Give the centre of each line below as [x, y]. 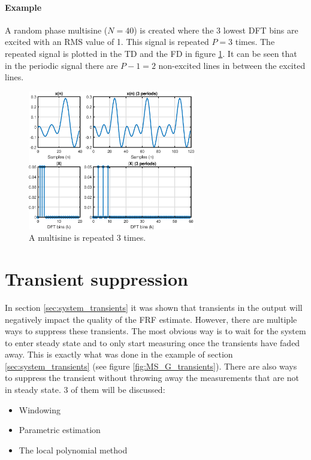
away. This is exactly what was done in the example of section [119, 354]
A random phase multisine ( [56, 30]
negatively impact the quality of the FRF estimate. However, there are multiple [151, 319]
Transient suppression [96, 278]
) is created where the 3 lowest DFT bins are [216, 30]
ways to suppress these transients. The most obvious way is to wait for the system [155, 331]
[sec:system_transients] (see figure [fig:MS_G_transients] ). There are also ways [151, 366]
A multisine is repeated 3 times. [87, 237]
